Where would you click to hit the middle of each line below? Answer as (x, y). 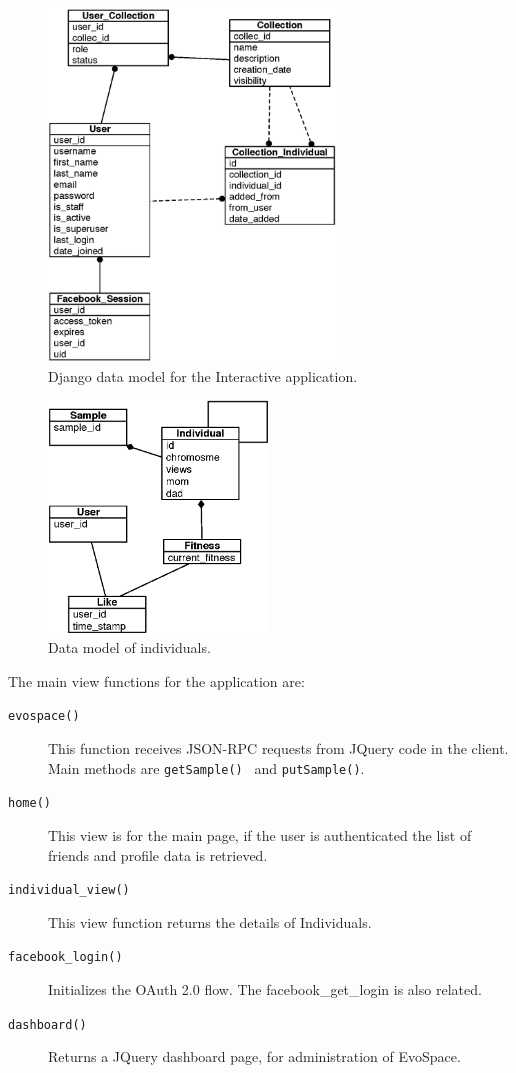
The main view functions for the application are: (156, 680)
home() (29, 803)
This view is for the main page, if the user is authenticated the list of (260, 834)
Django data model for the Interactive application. (203, 375)
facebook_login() (65, 957)
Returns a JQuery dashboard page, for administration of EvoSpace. (254, 1056)
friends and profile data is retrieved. (158, 854)
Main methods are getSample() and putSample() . (206, 767)
